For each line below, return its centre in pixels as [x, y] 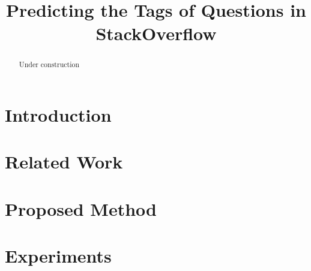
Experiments [58, 256]
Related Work [64, 162]
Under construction [49, 64]
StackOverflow [156, 33]
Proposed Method [81, 208]
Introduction [58, 115]
